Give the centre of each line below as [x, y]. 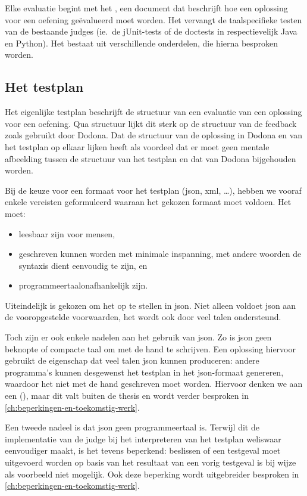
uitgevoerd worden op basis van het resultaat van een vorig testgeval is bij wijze [151, 462]
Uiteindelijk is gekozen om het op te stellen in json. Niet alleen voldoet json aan [151, 305]
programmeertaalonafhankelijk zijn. [83, 285]
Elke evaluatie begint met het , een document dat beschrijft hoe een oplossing [146, 8]
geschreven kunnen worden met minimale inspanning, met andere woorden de [160, 254]
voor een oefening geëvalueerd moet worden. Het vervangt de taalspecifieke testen [153, 19]
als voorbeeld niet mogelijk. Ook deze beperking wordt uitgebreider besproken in [152, 474]
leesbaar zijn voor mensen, [67, 233]
